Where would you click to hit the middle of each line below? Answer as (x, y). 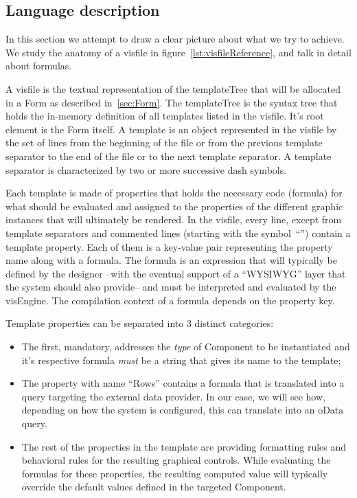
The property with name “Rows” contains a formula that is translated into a (183, 383)
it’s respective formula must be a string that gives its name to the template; (181, 360)
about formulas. (39, 66)
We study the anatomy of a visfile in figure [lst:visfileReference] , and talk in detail (178, 52)
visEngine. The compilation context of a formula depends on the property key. (170, 300)
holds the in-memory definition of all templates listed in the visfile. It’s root (165, 116)
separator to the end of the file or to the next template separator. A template (169, 156)
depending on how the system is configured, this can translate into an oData (183, 410)
